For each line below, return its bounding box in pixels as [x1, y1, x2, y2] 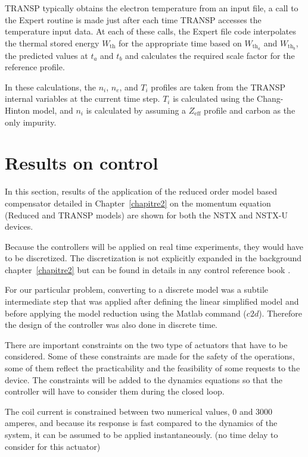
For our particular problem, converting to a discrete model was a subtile [5, 283, 269, 296]
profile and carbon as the [204, 104, 295, 117]
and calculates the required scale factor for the [125, 49, 295, 61]
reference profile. [5, 61, 65, 73]
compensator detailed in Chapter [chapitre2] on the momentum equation [5, 196, 271, 209]
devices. [5, 220, 33, 233]
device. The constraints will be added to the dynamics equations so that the [5, 373, 282, 386]
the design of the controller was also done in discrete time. [5, 318, 217, 331]
